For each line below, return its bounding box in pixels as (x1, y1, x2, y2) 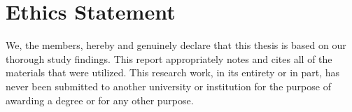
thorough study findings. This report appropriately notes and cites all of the (6, 51, 332, 66)
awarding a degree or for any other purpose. (6, 92, 194, 107)
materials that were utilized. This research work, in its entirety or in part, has (6, 65, 340, 80)
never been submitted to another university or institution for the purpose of (6, 78, 331, 93)
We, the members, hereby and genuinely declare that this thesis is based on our (6, 38, 346, 52)
